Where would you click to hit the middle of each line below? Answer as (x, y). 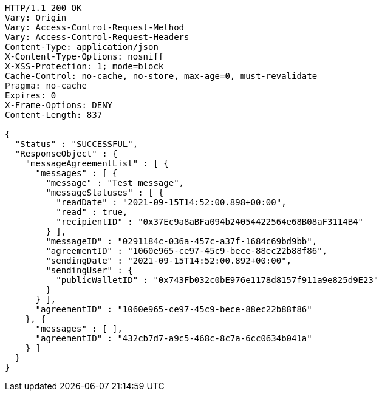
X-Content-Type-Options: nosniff (84, 56)
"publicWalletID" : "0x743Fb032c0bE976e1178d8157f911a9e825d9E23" (217, 280)
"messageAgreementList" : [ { (97, 163)
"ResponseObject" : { (66, 154)
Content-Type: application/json (82, 47)
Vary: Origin (36, 18)
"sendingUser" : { (89, 270)
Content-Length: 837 (54, 115)
